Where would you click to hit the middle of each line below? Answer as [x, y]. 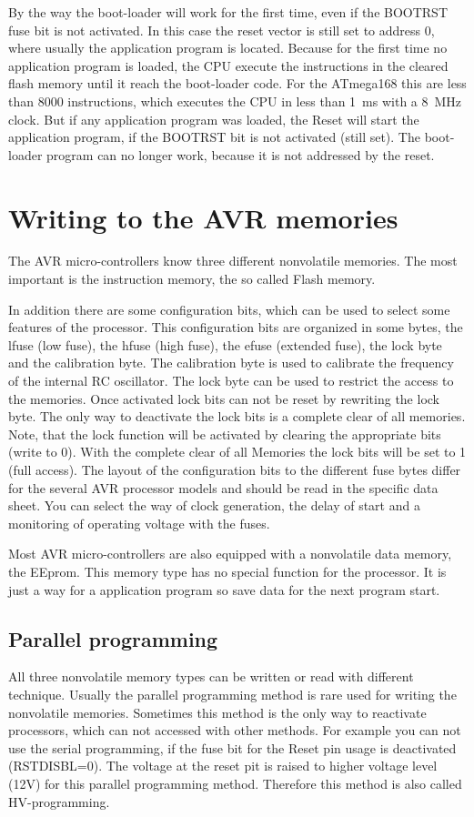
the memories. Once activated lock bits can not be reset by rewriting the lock [224, 398]
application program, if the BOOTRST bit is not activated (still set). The [214, 137]
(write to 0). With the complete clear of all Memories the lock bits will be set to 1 [237, 452]
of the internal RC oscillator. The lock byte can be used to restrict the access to [231, 381]
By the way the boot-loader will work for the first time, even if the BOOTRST [228, 12]
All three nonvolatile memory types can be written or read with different [211, 676]
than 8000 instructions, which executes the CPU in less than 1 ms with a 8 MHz [235, 101]
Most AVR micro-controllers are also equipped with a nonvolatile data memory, [230, 554]
